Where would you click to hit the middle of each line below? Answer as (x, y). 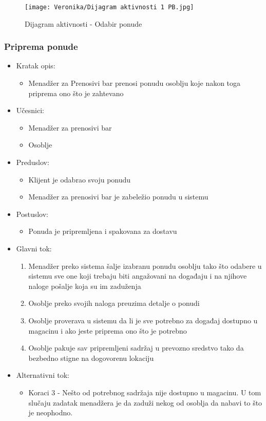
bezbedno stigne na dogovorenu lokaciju (91, 358)
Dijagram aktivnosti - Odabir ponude (83, 23)
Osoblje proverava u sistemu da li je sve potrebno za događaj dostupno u (143, 320)
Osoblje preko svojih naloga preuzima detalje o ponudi (114, 303)
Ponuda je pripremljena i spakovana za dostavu (103, 231)
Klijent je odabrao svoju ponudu (80, 179)
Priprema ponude (41, 47)
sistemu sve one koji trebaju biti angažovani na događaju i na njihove (138, 276)
